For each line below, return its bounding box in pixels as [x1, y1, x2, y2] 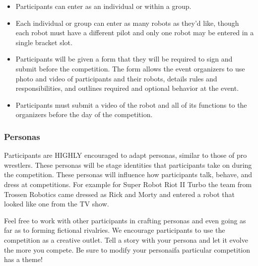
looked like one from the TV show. [4, 199, 109, 209]
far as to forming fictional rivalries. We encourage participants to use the [4, 225, 225, 235]
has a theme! [4, 254, 43, 265]
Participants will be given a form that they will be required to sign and [15, 54, 233, 64]
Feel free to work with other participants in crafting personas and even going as [4, 215, 246, 225]
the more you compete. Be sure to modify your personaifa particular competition [4, 244, 251, 255]
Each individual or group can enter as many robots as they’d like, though [15, 17, 239, 28]
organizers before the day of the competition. [15, 109, 153, 120]
